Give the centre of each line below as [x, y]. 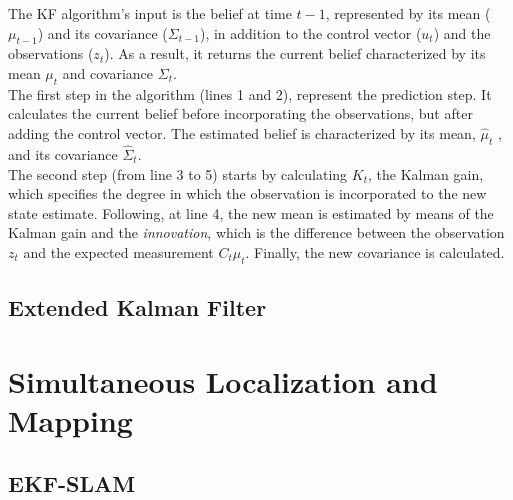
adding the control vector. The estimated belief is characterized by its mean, [242, 132]
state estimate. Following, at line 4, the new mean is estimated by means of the [251, 212]
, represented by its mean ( [408, 13]
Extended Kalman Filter [137, 307]
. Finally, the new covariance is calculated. [375, 251]
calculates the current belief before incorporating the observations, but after [240, 113]
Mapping [70, 419]
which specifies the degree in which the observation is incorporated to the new [247, 193]
